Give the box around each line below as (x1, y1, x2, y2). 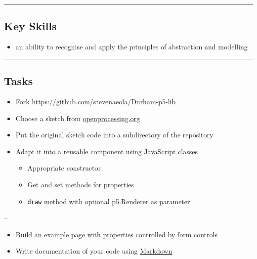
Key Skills (4, 18, 57, 34)
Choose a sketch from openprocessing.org (15, 113, 140, 123)
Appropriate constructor (27, 163, 101, 173)
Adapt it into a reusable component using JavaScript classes (15, 146, 198, 156)
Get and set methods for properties (27, 179, 134, 189)
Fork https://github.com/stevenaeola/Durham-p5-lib (15, 96, 176, 106)
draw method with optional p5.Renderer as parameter (27, 196, 190, 206)
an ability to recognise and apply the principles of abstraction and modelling (15, 42, 248, 52)
